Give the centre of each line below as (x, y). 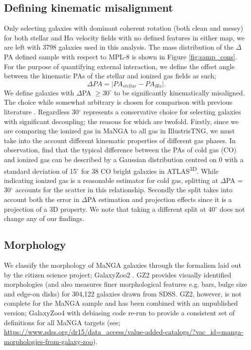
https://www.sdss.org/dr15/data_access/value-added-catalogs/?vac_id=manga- (124, 332)
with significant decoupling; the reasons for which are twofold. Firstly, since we (121, 121)
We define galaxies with (39, 92)
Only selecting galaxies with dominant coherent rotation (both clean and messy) (124, 28)
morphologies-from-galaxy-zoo (48, 341)
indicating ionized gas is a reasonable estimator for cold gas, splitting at (111, 180)
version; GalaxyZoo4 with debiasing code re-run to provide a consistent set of (119, 312)
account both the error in (42, 199)
